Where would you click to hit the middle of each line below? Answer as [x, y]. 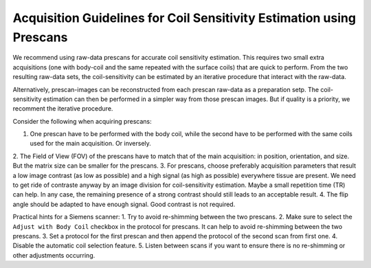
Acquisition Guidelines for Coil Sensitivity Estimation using [184, 18]
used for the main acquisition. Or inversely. [90, 144]
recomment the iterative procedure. [63, 109]
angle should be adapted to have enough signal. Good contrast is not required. [124, 204]
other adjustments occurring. [54, 255]
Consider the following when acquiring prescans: [82, 121]
